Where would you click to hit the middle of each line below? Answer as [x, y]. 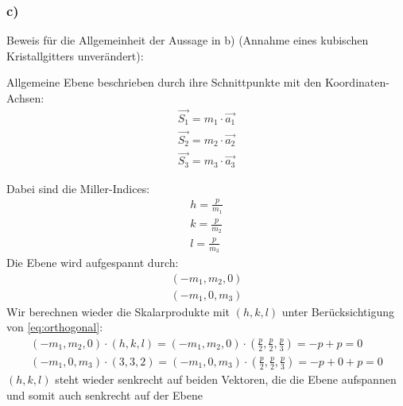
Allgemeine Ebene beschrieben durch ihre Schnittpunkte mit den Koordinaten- [198, 82]
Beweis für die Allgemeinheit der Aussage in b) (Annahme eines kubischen [188, 40]
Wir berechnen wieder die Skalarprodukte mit [118, 311]
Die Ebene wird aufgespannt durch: [93, 263]
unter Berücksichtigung [338, 311]
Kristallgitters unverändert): [75, 55]
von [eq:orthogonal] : [55, 327]
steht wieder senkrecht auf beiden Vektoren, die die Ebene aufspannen [226, 379]
